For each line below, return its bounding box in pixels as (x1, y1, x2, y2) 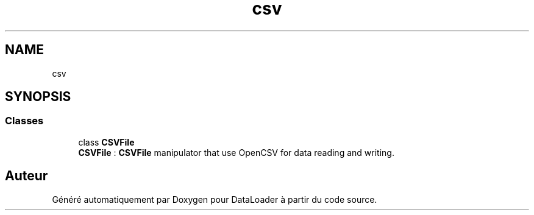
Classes (5, 115, 44, 127)
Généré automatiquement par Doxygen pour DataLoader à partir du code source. (52, 194, 377, 205)
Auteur (5, 168, 48, 184)
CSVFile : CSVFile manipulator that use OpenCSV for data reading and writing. (78, 147, 394, 158)
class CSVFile (78, 136, 135, 147)
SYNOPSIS (5, 89, 71, 105)
